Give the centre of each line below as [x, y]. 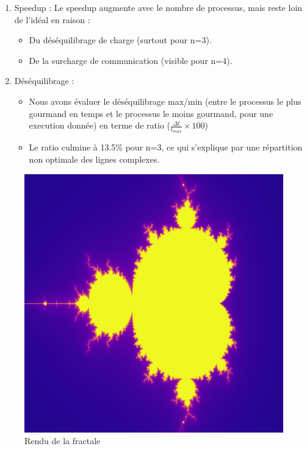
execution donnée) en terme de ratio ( [100, 125]
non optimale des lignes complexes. [94, 159]
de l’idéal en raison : [52, 19]
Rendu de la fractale [63, 441]
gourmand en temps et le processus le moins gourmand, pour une [151, 113]
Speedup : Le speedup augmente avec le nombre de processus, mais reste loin [158, 7]
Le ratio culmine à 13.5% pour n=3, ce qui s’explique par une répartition [166, 147]
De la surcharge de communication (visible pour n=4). [131, 60]
